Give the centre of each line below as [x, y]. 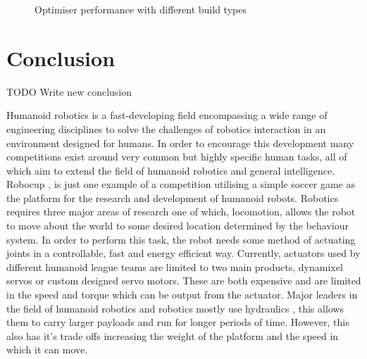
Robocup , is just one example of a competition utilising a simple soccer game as [181, 184]
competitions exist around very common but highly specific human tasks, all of [177, 157]
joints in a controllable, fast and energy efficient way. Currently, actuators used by [183, 253]
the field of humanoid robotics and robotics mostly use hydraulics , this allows [175, 308]
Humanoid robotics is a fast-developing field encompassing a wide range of [167, 115]
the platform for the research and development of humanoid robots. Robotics [173, 197]
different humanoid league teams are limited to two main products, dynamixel [175, 266]
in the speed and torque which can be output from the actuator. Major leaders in [182, 295]
